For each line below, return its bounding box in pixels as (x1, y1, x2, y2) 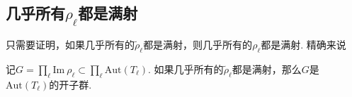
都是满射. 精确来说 (261, 37, 346, 51)
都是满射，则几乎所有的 (143, 37, 253, 51)
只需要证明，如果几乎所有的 (6, 37, 135, 51)
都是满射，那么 (232, 61, 302, 76)
